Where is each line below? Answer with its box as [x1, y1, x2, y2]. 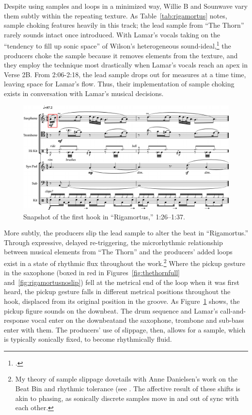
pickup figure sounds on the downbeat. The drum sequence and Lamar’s [4, 305, 218, 315]
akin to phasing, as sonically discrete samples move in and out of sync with [15, 393, 239, 403]
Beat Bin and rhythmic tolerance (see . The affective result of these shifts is [15, 383, 240, 394]
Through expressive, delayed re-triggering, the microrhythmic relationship [4, 237, 223, 247]
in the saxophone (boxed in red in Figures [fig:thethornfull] [4, 267, 180, 278]
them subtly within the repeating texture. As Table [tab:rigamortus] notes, [4, 10, 227, 20]
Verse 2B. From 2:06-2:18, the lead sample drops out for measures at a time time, [4, 69, 246, 79]
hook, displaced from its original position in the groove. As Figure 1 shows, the [4, 296, 240, 306]
